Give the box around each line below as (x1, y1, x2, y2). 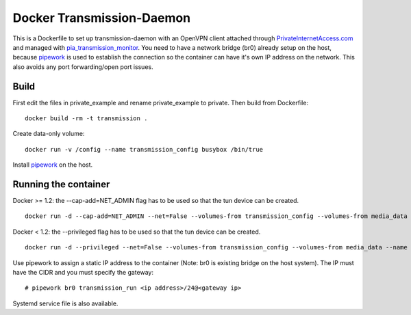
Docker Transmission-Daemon (12, 10, 191, 25)
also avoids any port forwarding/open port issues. (12, 62, 153, 71)
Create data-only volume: (12, 130, 85, 138)
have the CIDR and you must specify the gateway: (12, 269, 154, 277)
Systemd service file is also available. (12, 299, 119, 307)
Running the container (12, 178, 110, 190)
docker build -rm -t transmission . (25, 115, 148, 122)
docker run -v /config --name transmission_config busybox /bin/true (25, 146, 264, 153)
